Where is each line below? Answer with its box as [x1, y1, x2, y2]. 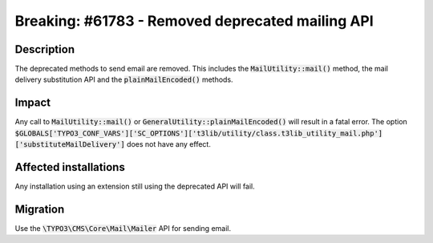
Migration [14, 202, 65, 216]
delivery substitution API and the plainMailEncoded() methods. [14, 75, 233, 84]
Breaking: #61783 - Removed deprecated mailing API [14, 12, 374, 30]
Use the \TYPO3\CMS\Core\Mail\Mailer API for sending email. [14, 223, 232, 233]
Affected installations [14, 160, 126, 174]
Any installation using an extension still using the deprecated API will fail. [14, 181, 256, 192]
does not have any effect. [127, 140, 212, 149]
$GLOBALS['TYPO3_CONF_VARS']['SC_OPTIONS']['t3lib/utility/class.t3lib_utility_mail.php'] [14, 128, 383, 138]
